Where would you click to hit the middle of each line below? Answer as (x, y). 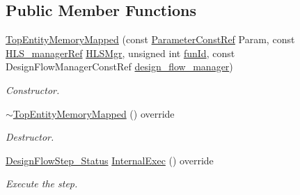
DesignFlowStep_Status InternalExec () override (110, 160)
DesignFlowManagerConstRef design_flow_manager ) (119, 67)
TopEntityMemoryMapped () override (94, 113)
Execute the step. (42, 184)
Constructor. (33, 89)
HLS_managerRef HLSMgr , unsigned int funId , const (120, 53)
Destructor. (30, 137)
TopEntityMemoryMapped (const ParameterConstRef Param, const (150, 39)
